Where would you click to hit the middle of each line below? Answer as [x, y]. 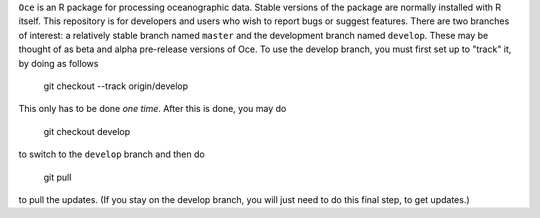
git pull [57, 177]
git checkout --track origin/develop [116, 86]
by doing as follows [58, 63]
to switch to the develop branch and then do [111, 154]
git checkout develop [87, 131]
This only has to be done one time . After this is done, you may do [152, 109]
